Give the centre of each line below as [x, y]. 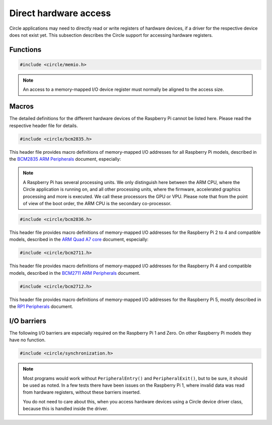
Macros [21, 107]
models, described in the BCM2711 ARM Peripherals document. [75, 273]
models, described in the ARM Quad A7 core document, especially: [79, 239]
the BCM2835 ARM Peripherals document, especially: [65, 159]
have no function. [27, 340]
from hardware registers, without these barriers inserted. [82, 392]
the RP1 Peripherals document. [41, 307]
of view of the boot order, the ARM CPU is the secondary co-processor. [97, 203]
